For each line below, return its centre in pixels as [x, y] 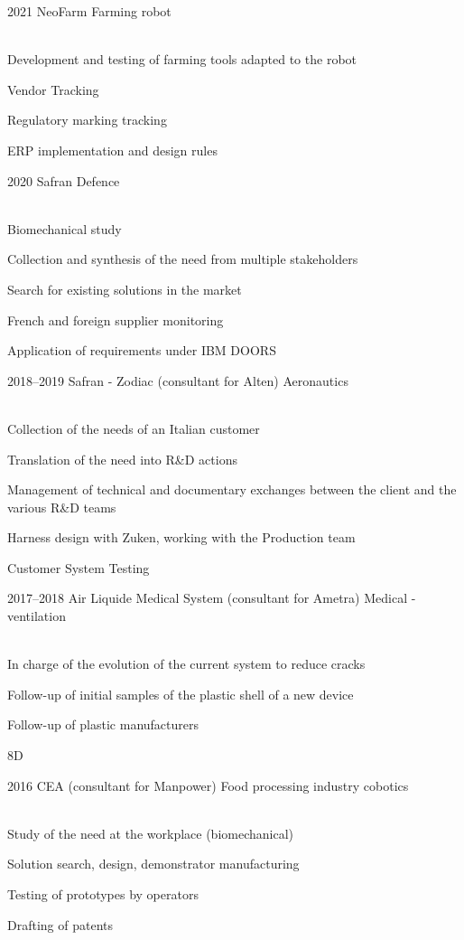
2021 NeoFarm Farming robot [89, 11]
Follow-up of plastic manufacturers [103, 724]
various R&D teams [62, 507]
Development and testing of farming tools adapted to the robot [182, 59]
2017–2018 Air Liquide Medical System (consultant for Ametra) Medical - [212, 598]
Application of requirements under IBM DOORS [142, 350]
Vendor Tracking [53, 89]
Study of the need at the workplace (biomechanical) [150, 833]
